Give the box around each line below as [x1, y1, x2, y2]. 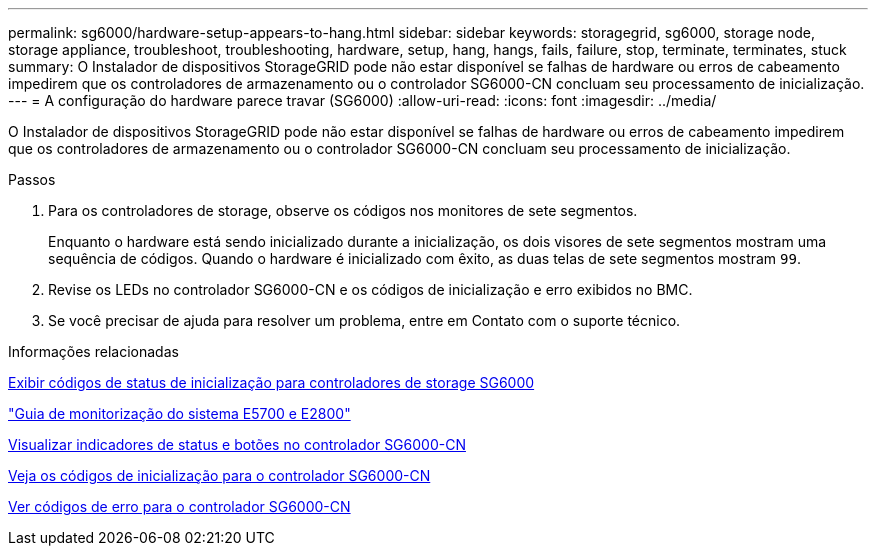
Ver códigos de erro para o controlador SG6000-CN [8, 498, 351, 515]
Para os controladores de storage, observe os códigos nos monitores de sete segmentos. [48, 202, 638, 219]
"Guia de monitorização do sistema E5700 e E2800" [8, 405, 351, 422]
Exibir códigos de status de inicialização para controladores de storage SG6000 [8, 374, 535, 391]
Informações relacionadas [8, 343, 179, 360]
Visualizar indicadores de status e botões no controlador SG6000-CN [8, 436, 466, 453]
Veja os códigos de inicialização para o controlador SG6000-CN [8, 467, 431, 484]
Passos [8, 171, 56, 188]
